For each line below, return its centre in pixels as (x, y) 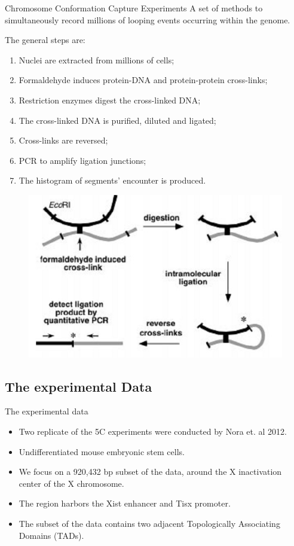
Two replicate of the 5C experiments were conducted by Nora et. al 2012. (153, 431)
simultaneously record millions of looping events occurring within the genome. (148, 19)
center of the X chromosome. (71, 483)
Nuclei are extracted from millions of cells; (97, 60)
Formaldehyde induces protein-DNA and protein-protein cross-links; (143, 80)
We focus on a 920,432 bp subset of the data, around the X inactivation (150, 472)
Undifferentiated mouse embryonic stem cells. (102, 451)
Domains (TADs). (51, 535)
